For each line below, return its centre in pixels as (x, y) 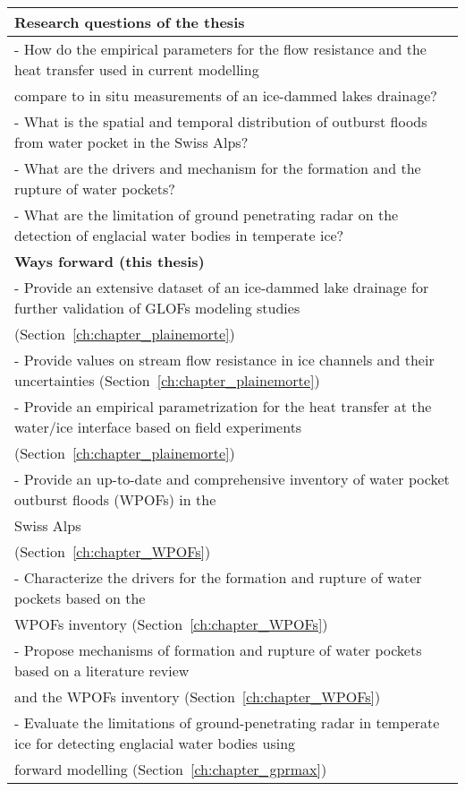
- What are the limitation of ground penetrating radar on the (207, 215)
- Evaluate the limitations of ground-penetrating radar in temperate (227, 722)
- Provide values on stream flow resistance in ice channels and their (224, 360)
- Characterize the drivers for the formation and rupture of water (218, 577)
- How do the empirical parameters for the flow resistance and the (220, 49)
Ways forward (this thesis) (110, 261)
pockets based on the (80, 598)
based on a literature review (102, 671)
